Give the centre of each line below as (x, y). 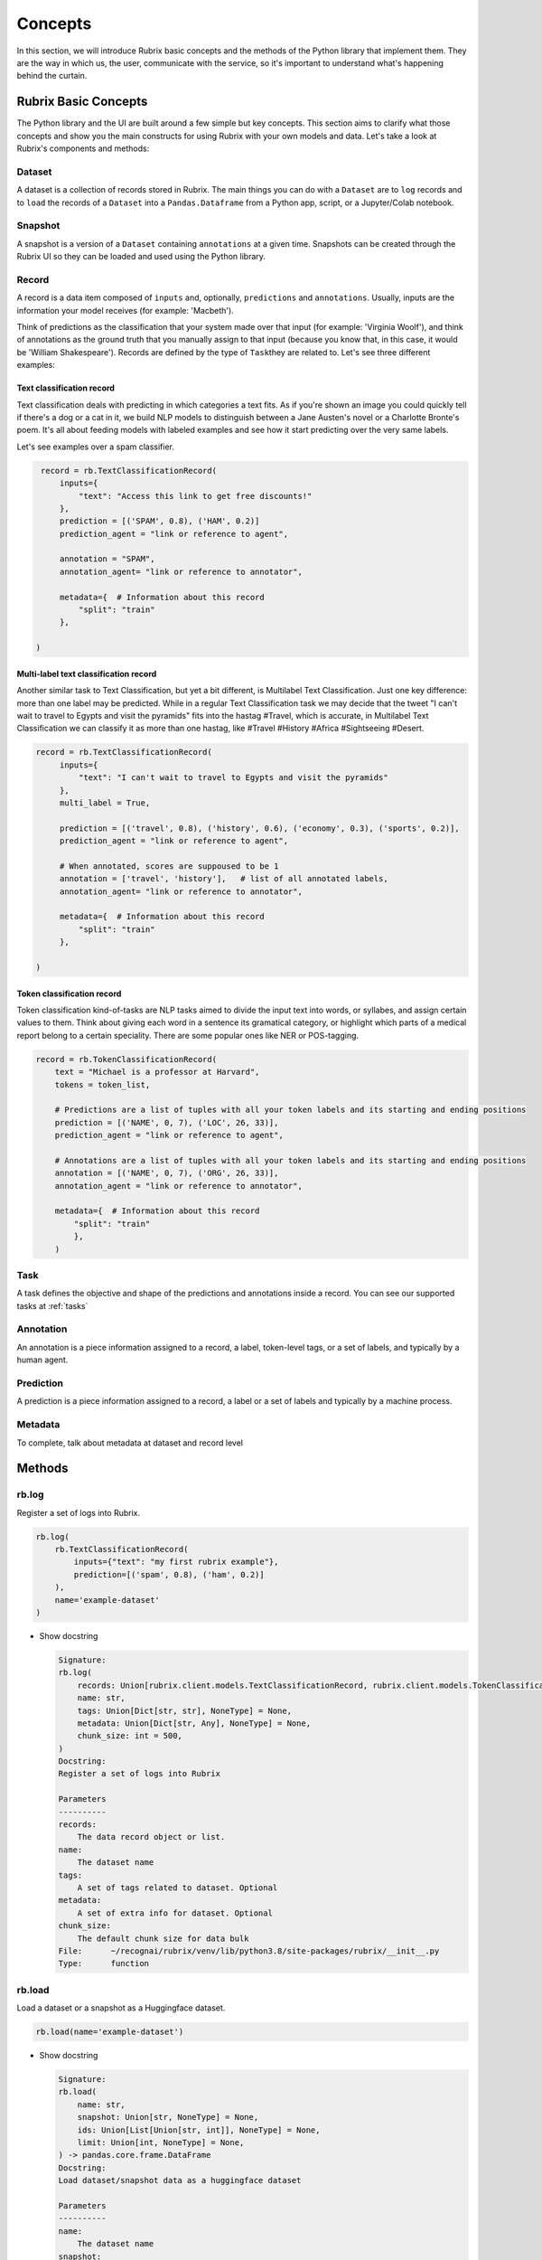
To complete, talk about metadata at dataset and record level (130, 1443)
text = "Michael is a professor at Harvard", (157, 1072)
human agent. (42, 1360)
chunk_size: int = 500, (130, 1736)
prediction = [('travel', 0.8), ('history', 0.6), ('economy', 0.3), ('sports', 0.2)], (259, 828)
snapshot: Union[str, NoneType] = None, (168, 2117)
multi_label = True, (105, 803)
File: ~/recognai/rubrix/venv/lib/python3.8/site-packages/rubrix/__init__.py (249, 1951)
